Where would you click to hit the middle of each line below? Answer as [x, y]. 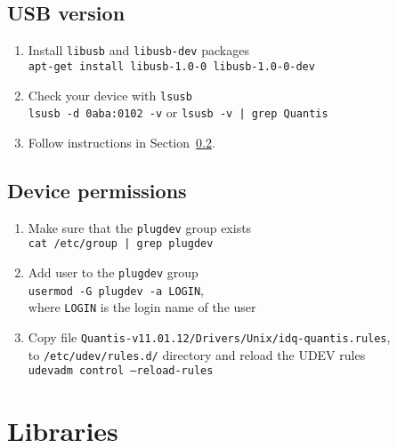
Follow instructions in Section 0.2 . [122, 142]
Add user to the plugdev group [113, 272]
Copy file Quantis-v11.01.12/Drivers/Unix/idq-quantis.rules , [209, 336]
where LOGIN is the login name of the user [142, 307]
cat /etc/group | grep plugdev [121, 244]
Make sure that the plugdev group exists [140, 227]
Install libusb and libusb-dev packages [138, 50]
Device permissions [97, 190]
